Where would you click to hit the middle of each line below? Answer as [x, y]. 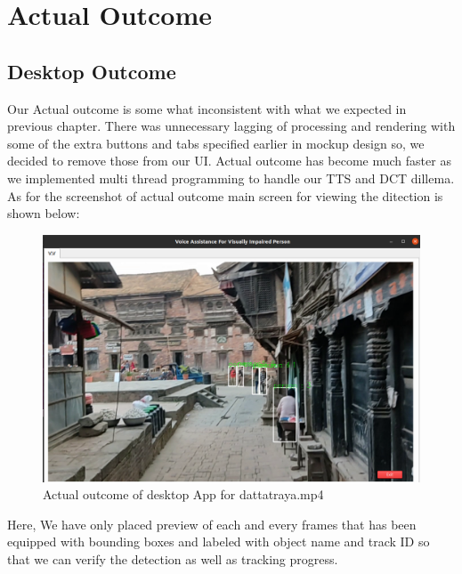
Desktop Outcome [92, 71]
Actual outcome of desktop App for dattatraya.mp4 [183, 494]
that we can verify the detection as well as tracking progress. [173, 558]
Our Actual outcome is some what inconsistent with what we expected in [207, 108]
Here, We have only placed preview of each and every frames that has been [212, 524]
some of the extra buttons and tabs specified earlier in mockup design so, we [216, 143]
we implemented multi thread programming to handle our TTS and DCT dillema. [231, 178]
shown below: [44, 213]
